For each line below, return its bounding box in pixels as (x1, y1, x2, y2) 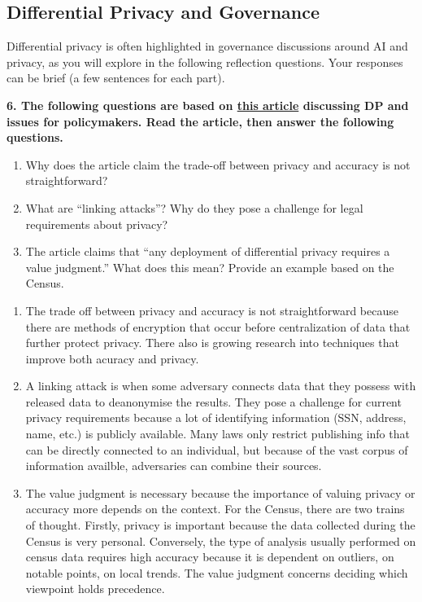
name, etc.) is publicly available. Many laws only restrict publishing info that (25, 425, 410, 442)
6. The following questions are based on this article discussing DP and (7, 96, 409, 113)
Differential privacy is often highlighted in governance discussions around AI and (7, 37, 408, 55)
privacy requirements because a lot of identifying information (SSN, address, (25, 409, 407, 426)
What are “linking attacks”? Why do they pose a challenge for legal (25, 199, 363, 216)
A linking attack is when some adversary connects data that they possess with (25, 377, 416, 394)
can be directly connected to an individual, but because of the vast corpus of (25, 441, 408, 458)
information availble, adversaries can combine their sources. (25, 457, 322, 474)
